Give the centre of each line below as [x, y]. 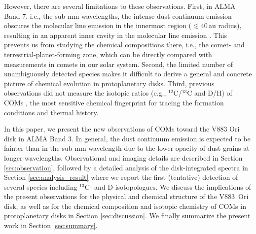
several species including [41, 186]
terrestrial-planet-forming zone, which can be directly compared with [108, 54]
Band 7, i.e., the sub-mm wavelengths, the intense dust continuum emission [118, 16]
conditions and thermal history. [51, 112]
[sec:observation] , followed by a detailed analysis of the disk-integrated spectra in [126, 167]
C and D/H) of [210, 93]
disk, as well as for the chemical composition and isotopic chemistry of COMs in [125, 206]
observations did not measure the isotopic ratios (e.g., [85, 93]
